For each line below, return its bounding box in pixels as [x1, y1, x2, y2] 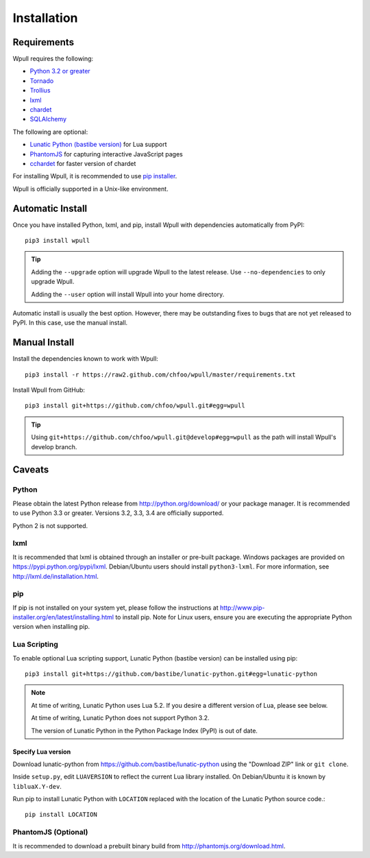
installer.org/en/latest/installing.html [12, 613, 114, 621]
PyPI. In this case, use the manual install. [12, 319, 128, 327]
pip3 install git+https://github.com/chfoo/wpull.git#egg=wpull [25, 402, 246, 409]
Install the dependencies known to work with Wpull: [12, 355, 159, 363]
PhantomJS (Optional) [12, 827, 88, 837]
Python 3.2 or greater [29, 67, 90, 75]
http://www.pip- [219, 604, 265, 612]
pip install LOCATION [25, 811, 97, 819]
